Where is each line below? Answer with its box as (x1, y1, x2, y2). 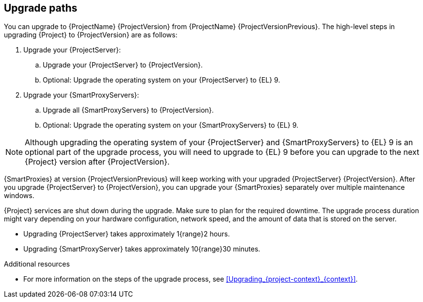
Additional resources (4, 260, 70, 268)
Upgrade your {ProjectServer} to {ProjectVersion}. (43, 61, 203, 69)
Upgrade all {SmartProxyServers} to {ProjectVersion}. (43, 106, 214, 115)
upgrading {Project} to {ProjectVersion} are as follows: (4, 31, 178, 39)
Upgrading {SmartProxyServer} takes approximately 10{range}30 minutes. (23, 245, 260, 253)
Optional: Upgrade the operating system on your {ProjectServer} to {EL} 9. (43, 76, 280, 84)
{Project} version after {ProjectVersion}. (25, 157, 170, 167)
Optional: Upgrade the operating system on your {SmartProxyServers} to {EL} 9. (43, 121, 299, 130)
